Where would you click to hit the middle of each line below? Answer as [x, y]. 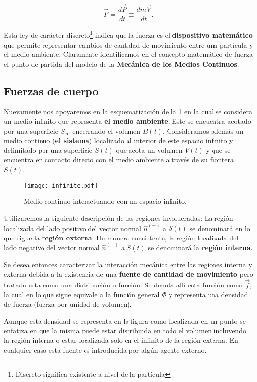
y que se [218, 150]
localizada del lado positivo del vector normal [73, 228]
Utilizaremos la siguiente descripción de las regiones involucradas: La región [119, 217]
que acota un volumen [149, 150]
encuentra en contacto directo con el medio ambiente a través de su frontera [119, 160]
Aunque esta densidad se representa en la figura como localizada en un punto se [125, 320]
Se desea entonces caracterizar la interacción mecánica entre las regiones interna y [128, 264]
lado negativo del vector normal [52, 248]
